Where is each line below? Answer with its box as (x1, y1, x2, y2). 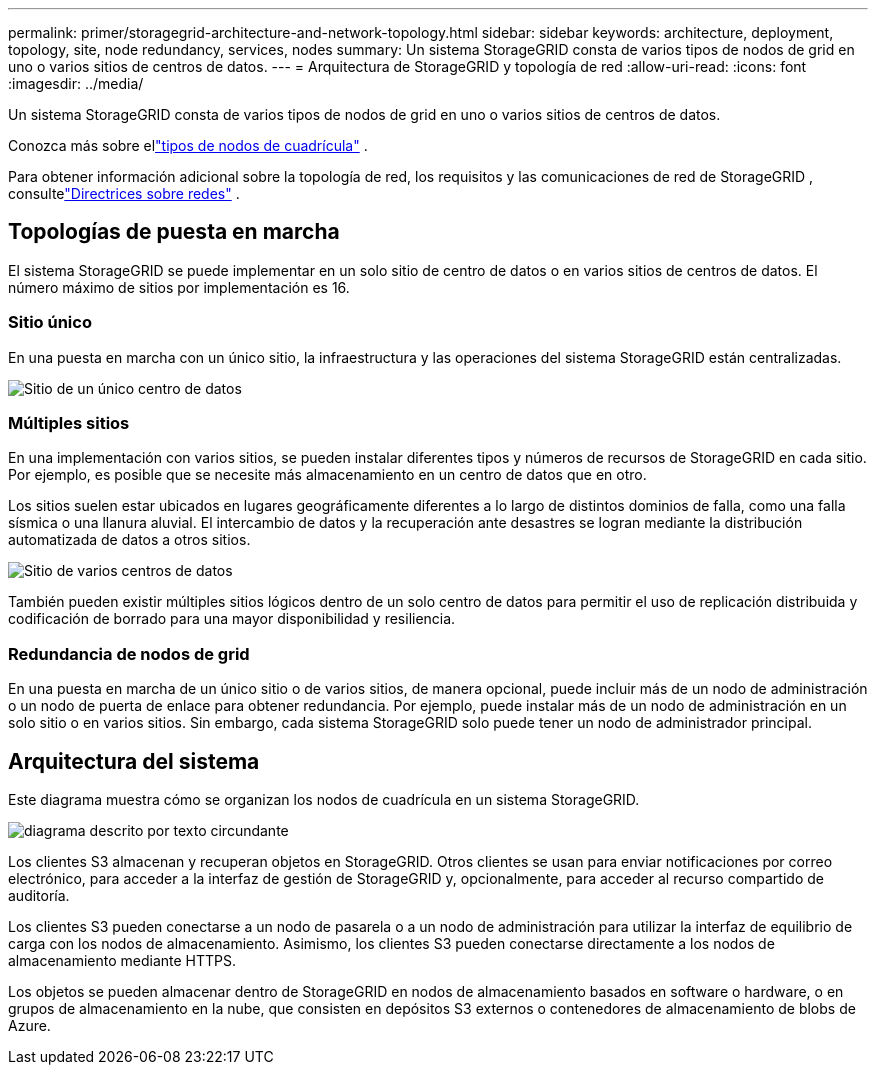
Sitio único (8, 312, 92, 333)
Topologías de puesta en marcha (8, 219, 340, 245)
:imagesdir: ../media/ (8, 75, 144, 92)
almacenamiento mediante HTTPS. (8, 951, 237, 969)
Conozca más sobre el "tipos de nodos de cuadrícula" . (8, 137, 368, 154)
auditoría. (8, 886, 70, 904)
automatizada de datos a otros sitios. (8, 531, 251, 549)
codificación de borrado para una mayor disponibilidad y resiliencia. (8, 610, 456, 628)
